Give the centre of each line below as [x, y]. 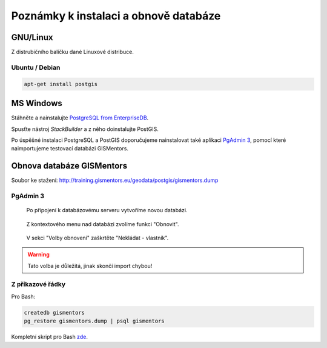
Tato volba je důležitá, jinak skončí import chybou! [90, 266]
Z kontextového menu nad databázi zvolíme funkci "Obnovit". [103, 224]
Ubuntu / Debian [36, 67]
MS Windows [37, 103]
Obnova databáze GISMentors [69, 166]
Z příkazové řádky [38, 284]
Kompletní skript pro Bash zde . [49, 337]
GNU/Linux [32, 37]
